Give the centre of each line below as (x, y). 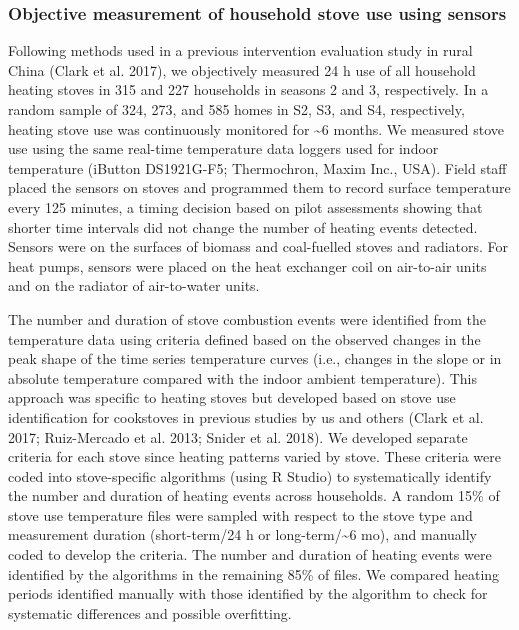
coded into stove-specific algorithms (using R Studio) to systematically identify (250, 475)
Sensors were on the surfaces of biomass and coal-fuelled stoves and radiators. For (258, 246)
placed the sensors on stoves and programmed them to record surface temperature (259, 187)
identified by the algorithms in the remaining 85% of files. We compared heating (254, 573)
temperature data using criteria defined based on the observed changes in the (244, 338)
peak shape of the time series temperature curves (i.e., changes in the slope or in (255, 358)
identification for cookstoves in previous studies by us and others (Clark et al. (246, 416)
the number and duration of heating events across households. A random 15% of (254, 495)
